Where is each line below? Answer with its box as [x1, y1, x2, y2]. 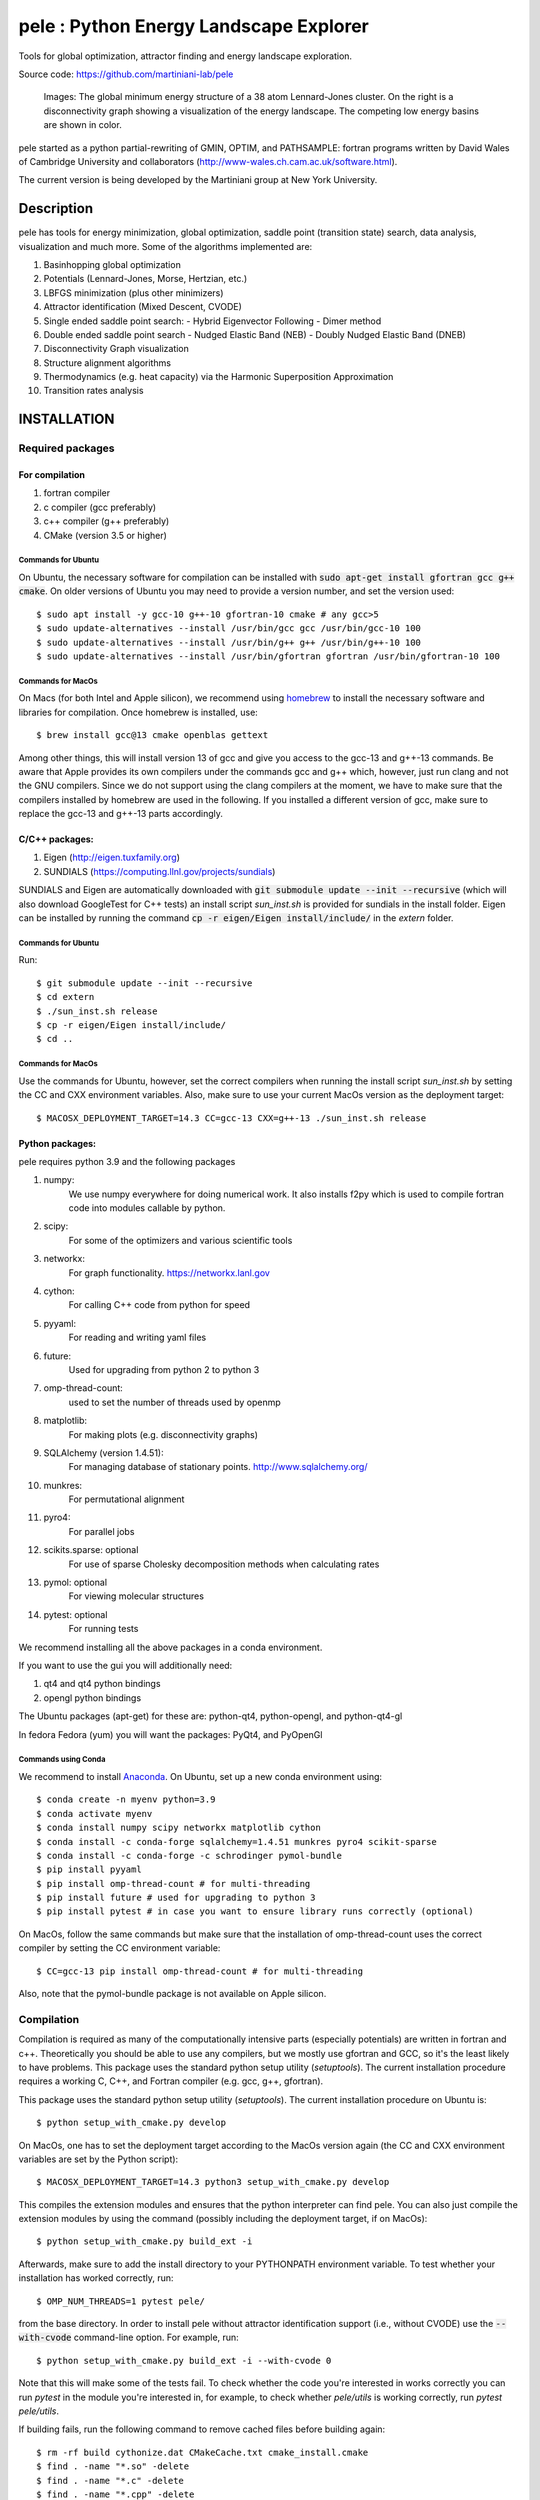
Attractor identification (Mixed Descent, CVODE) [43, 301, 242, 313]
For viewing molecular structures [68, 1590, 205, 1602]
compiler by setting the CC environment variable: [18, 1942, 221, 1954]
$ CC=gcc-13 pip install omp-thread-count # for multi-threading [36, 1965, 364, 1977]
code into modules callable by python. [68, 1202, 226, 1214]
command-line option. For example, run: [73, 2331, 239, 2344]
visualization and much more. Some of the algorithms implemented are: [18, 240, 313, 252]
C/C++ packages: [18, 833, 94, 845]
